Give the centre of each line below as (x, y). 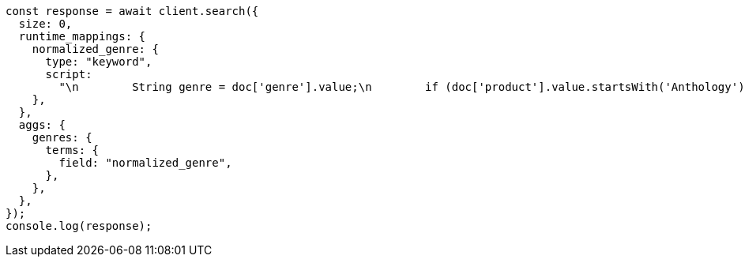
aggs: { (42, 125)
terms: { (72, 150)
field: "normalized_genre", (145, 163)
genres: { (62, 137)
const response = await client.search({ (132, 11)
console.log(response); (79, 226)
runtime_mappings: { (82, 36)
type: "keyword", (99, 62)
